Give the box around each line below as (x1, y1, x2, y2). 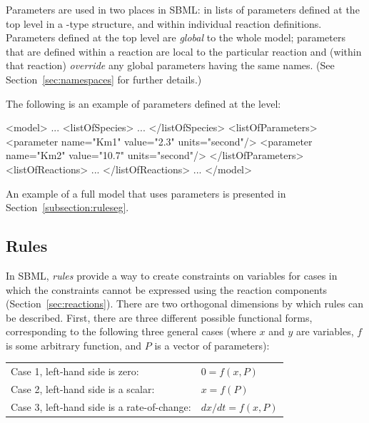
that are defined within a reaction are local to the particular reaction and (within (6, 44, 362, 58)
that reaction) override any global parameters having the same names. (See (6, 58, 335, 73)
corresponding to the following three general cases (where (6, 324, 256, 339)
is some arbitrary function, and (6, 337, 142, 352)
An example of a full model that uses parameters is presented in (6, 185, 286, 200)
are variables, (295, 324, 354, 339)
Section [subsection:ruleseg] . (6, 200, 129, 215)
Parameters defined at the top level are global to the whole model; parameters (6, 30, 345, 45)
